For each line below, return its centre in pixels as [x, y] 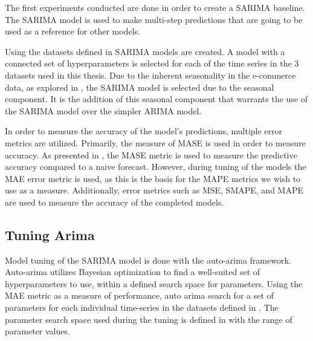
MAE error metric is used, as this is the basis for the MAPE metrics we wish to [153, 178]
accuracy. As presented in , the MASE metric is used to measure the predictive [151, 154]
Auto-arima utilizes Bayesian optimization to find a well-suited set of [133, 272]
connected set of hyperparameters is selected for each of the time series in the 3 [152, 63]
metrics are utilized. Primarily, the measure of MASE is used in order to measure [155, 142]
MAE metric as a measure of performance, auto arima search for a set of [139, 295]
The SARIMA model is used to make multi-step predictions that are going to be [154, 19]
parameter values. [37, 331]
